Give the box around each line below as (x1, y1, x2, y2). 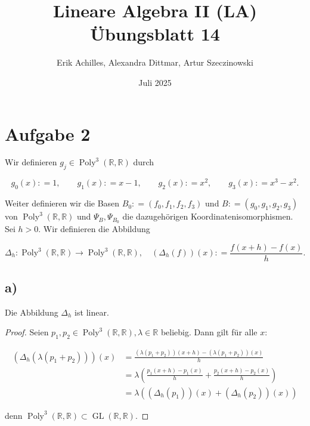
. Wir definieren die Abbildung (38, 222, 150, 234)
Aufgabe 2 (5, 121, 91, 146)
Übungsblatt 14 (90, 21, 220, 46)
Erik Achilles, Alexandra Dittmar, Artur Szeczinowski (57, 56, 253, 69)
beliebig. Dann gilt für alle (160, 326, 258, 338)
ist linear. (75, 305, 109, 318)
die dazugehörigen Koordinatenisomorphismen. (122, 210, 293, 223)
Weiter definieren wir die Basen (5, 197, 120, 209)
